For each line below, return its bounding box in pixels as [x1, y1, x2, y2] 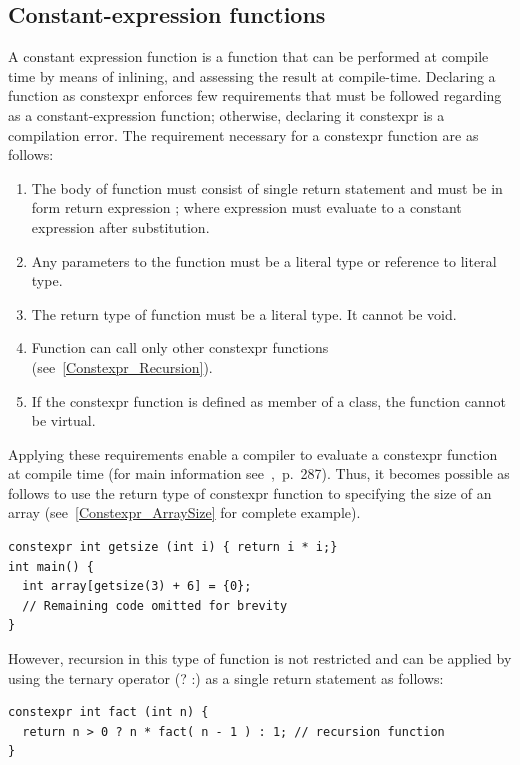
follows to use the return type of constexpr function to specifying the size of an [8, 482, 492, 503]
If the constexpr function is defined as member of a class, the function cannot [31, 390, 506, 411]
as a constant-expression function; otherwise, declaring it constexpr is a [8, 104, 445, 125]
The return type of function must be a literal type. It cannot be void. [31, 303, 457, 324]
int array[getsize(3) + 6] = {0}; [22, 579, 252, 594]
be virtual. [31, 410, 96, 431]
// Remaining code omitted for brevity [22, 598, 288, 613]
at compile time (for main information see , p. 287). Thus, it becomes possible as [8, 463, 510, 484]
